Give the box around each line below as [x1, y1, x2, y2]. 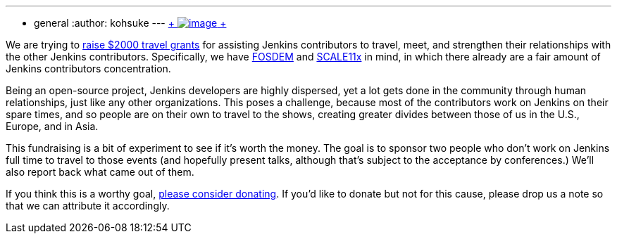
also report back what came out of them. [6, 166, 194, 178]
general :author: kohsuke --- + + [34, 17, 227, 29]
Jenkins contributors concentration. [6, 63, 171, 75]
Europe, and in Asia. [6, 120, 99, 132]
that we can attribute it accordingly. [6, 200, 170, 212]
